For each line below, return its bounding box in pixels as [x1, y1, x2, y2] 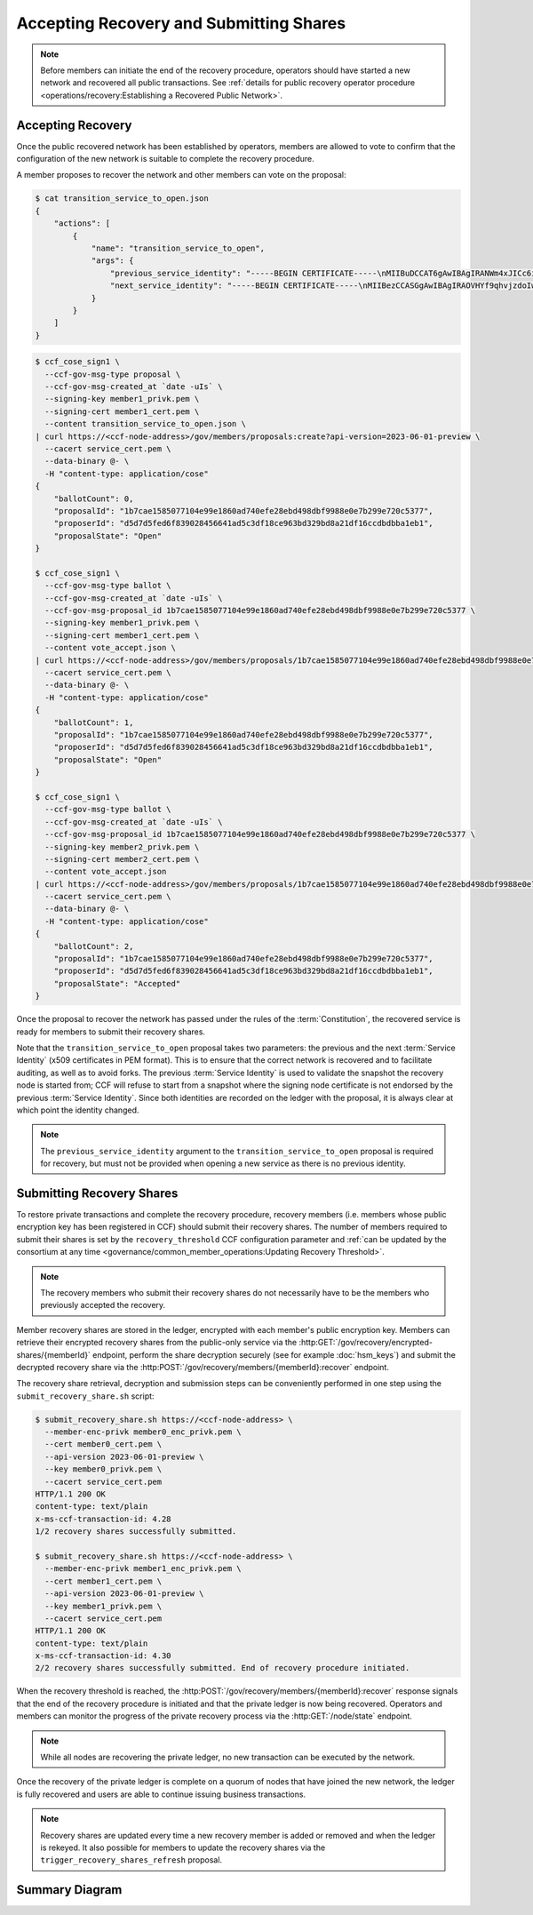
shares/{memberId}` [16, 1349, 91, 1360]
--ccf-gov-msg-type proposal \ [44, 369, 181, 379]
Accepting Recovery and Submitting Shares [16, 13, 346, 33]
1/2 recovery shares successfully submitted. [35, 1527, 237, 1536]
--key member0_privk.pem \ [44, 1464, 163, 1474]
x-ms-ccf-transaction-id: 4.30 [35, 1651, 172, 1661]
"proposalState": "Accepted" [53, 978, 181, 988]
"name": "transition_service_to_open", [91, 243, 266, 253]
